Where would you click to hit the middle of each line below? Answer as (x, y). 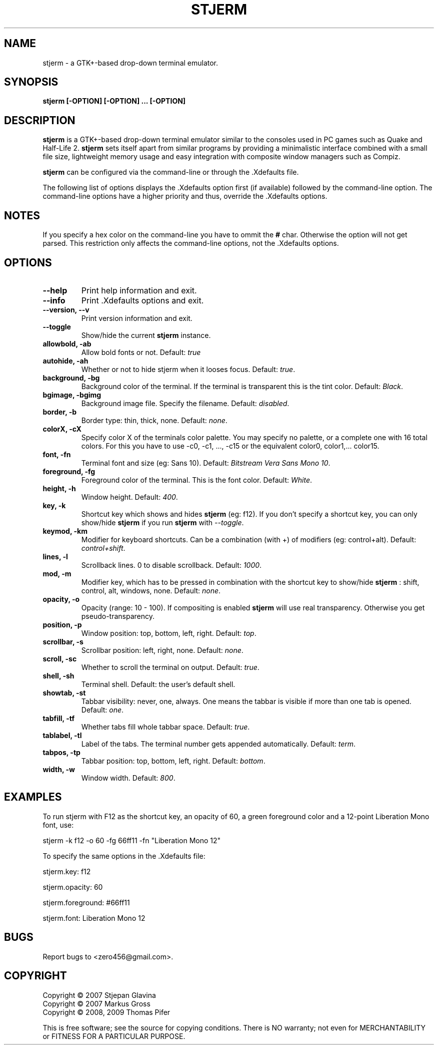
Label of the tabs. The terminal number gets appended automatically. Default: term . (218, 744)
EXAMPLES (33, 797)
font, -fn (57, 454)
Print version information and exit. (137, 318)
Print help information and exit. (139, 290)
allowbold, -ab (67, 343)
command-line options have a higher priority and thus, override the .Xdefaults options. (185, 196)
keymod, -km (65, 531)
